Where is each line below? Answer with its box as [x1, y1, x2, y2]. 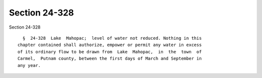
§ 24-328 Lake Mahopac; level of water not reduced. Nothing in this [22, 35, 202, 41]
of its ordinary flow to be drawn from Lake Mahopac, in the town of [17, 49, 202, 54]
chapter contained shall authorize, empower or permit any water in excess [17, 42, 202, 48]
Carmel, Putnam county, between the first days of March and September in [17, 56, 202, 62]
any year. [17, 62, 41, 68]
